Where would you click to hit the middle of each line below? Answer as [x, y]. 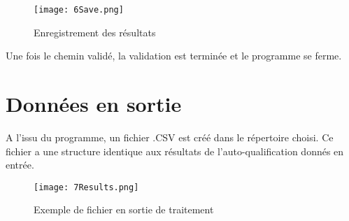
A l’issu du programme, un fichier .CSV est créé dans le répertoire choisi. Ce [170, 137]
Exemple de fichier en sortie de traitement [124, 209]
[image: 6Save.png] [79, 10]
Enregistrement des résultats [95, 32]
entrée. [20, 165]
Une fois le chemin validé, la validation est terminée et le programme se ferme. [174, 56]
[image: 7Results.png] [86, 187]
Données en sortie [94, 104]
